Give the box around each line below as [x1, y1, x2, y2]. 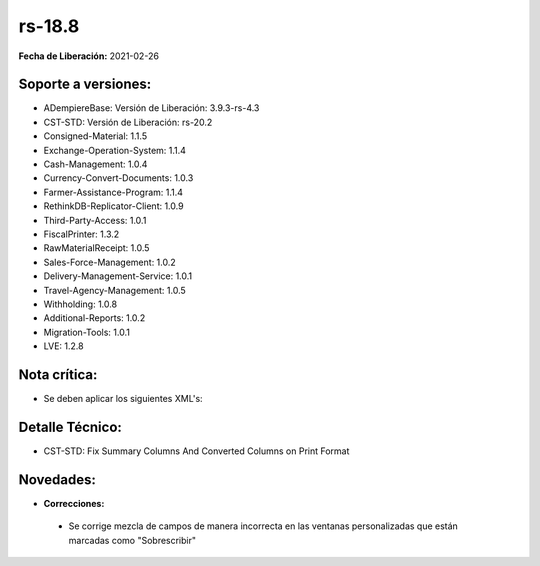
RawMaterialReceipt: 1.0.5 [43, 242, 150, 254]
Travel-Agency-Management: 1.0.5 [43, 284, 187, 296]
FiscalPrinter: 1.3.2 [43, 228, 120, 240]
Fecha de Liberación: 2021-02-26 [18, 50, 160, 62]
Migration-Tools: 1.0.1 [43, 326, 130, 338]
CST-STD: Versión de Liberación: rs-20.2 [43, 116, 213, 128]
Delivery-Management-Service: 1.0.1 [43, 270, 193, 282]
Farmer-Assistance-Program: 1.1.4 [43, 186, 184, 198]
